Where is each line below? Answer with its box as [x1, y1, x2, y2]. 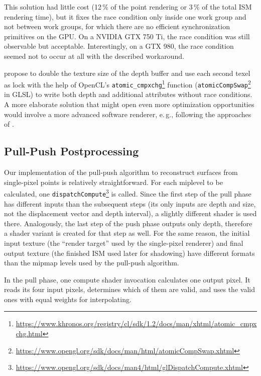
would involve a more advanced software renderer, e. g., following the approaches [4, 109, 251, 119]
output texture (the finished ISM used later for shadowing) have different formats [4, 247, 255, 258]
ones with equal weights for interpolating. [4, 294, 132, 304]
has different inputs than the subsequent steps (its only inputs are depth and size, [4, 198, 256, 209]
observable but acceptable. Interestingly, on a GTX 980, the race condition [4, 41, 234, 51]
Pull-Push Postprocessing [4, 143, 139, 159]
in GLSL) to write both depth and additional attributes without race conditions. [4, 89, 252, 100]
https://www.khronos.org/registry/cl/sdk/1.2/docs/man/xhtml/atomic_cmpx [16, 318, 257, 329]
